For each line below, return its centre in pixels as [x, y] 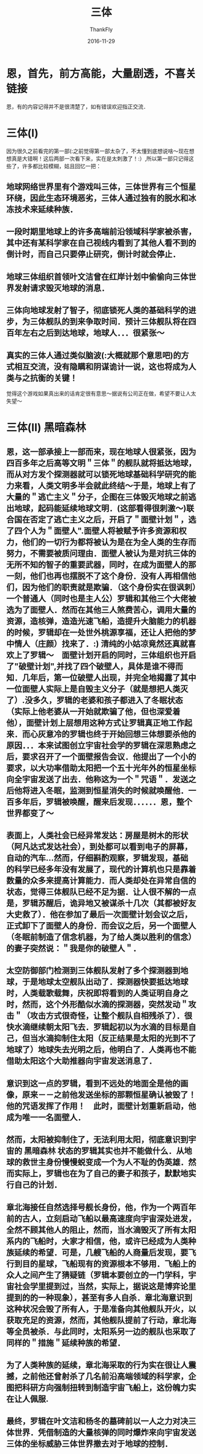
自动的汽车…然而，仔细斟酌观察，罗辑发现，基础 [97, 858]
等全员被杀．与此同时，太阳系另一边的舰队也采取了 [101, 1331]
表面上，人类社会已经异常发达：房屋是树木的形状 [97, 835]
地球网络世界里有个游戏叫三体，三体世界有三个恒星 [101, 187]
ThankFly [101, 29]
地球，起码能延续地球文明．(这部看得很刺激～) [100, 508]
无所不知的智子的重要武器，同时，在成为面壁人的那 [101, 565]
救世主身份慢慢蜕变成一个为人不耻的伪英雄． [105, 1162]
